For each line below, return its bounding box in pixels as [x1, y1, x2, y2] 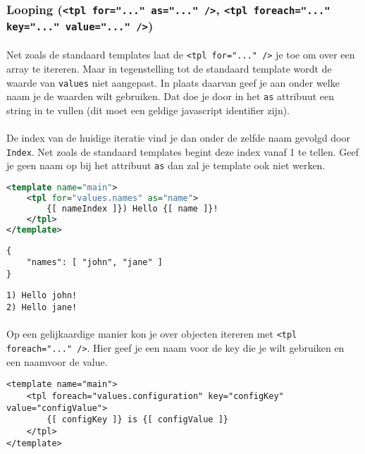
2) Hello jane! [6, 302, 78, 313]
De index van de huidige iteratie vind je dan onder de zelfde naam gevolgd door [6, 130, 350, 145]
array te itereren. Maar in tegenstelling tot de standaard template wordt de [6, 61, 332, 76]
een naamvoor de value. [6, 354, 108, 369]
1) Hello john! [6, 290, 78, 301]
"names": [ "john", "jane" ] [26, 257, 163, 268]
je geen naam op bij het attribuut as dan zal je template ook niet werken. [6, 158, 326, 173]
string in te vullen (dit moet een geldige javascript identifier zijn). [6, 103, 290, 118]
